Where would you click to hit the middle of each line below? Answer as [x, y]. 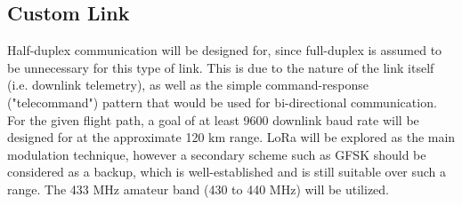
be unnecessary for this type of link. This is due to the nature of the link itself [221, 67]
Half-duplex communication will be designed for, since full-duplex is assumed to [225, 50]
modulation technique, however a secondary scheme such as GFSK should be [217, 154]
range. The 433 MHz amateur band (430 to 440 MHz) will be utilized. [199, 189]
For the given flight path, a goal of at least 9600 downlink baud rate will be [213, 119]
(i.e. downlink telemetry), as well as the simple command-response [188, 85]
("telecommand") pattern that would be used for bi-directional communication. [222, 102]
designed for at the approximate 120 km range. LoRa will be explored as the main [231, 137]
